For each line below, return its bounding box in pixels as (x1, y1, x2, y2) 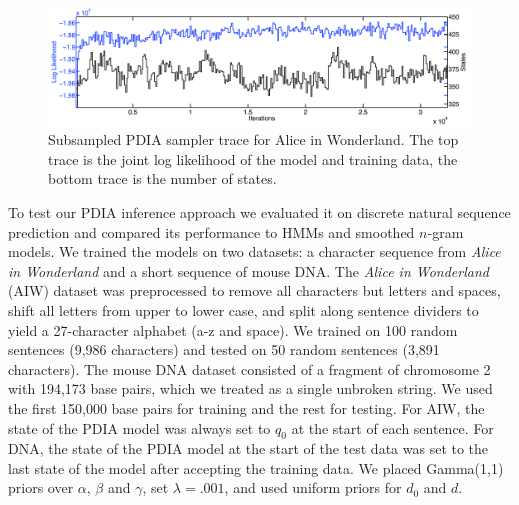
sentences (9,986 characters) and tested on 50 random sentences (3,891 (8, 339, 440, 360)
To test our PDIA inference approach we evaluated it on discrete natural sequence (8, 201, 511, 222)
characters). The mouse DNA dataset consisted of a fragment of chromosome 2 (8, 358, 491, 379)
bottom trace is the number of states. (48, 168, 277, 189)
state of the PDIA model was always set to (8, 417, 271, 438)
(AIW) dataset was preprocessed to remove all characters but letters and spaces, (8, 280, 501, 301)
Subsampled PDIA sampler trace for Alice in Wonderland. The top (48, 129, 459, 150)
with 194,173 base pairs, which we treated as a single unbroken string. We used (8, 378, 493, 399)
